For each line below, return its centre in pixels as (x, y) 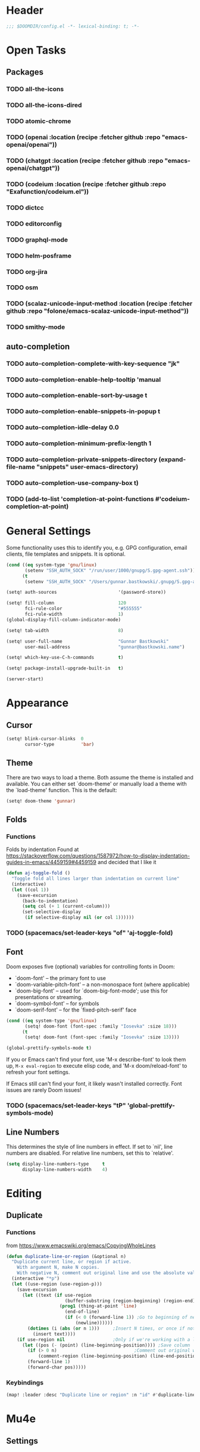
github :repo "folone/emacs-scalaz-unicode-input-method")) (98, 311)
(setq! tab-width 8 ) (65, 630)
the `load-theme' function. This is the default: (62, 790)
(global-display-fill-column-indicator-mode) (63, 619)
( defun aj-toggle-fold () (38, 873)
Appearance (37, 703)
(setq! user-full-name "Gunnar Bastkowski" (87, 641)
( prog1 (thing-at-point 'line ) (98, 1306)
